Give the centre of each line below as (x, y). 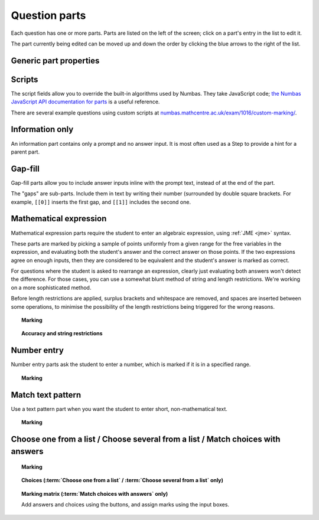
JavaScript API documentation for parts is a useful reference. (85, 102)
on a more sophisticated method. (51, 287)
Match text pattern (46, 395)
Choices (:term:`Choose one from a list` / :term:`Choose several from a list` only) (123, 480)
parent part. (25, 152)
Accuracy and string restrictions (62, 333)
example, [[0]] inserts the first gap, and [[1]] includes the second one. (101, 202)
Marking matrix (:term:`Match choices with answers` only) (95, 493)
